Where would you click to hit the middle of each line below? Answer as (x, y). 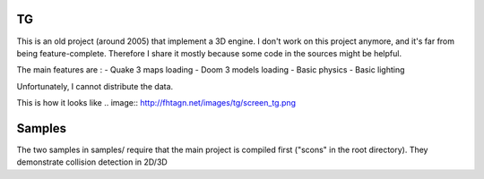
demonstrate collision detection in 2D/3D (92, 162)
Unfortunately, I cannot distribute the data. (95, 86)
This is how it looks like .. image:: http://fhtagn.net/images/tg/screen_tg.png (156, 103)
